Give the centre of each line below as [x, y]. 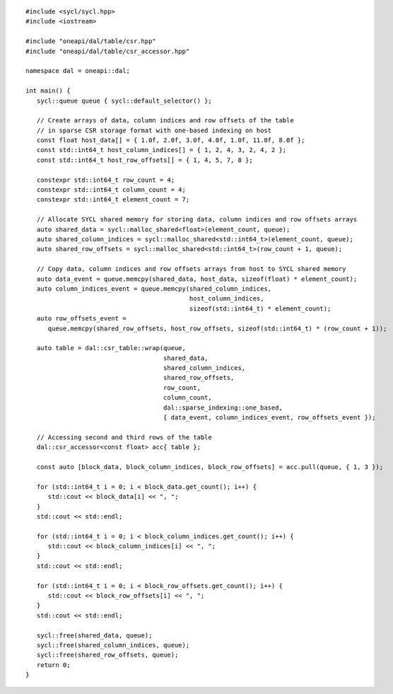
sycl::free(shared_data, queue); [94, 635]
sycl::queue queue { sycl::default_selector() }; [124, 100]
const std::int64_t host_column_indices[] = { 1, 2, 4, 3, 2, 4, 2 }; [162, 150]
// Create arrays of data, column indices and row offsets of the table [165, 121]
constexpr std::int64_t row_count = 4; [106, 180]
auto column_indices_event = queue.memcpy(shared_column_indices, [154, 289]
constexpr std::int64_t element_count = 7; [113, 199]
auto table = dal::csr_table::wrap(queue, [111, 348]
